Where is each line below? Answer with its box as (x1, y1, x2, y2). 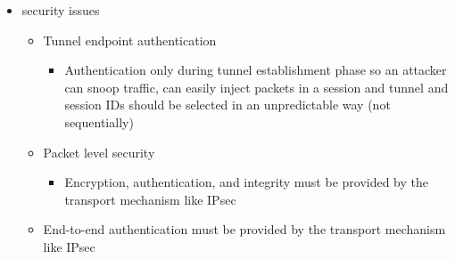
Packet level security (43, 142, 155, 161)
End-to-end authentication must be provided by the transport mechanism (43, 220, 446, 239)
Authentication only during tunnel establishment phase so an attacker (64, 61, 447, 79)
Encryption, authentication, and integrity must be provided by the (64, 173, 429, 191)
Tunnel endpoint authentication (43, 30, 217, 49)
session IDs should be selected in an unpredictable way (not (64, 95, 391, 114)
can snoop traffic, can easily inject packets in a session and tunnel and (64, 77, 449, 96)
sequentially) (64, 112, 134, 131)
